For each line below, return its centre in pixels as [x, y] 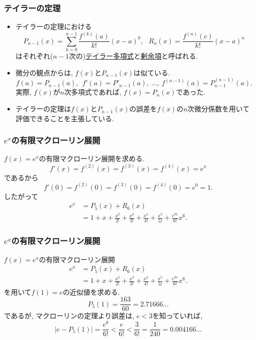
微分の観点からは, [44, 72]
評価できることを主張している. [65, 118]
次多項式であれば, [93, 92]
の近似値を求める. [91, 291]
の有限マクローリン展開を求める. [91, 158]
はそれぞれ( [34, 56]
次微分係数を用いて [219, 109]
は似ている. [152, 72]
